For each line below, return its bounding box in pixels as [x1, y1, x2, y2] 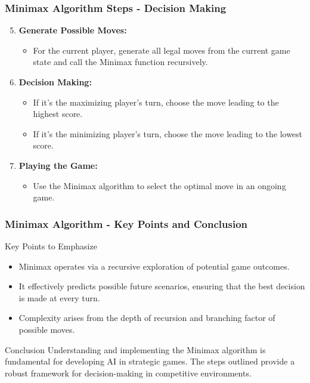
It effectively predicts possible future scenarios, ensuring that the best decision [18, 280, 305, 292]
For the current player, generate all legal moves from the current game [33, 44, 290, 56]
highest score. [33, 107, 83, 120]
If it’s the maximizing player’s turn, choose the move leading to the [33, 95, 279, 108]
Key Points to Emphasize [5, 239, 97, 252]
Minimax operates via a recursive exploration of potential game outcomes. [18, 260, 290, 272]
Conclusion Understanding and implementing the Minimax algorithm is [5, 343, 266, 356]
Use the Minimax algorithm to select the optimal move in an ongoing [33, 179, 286, 191]
